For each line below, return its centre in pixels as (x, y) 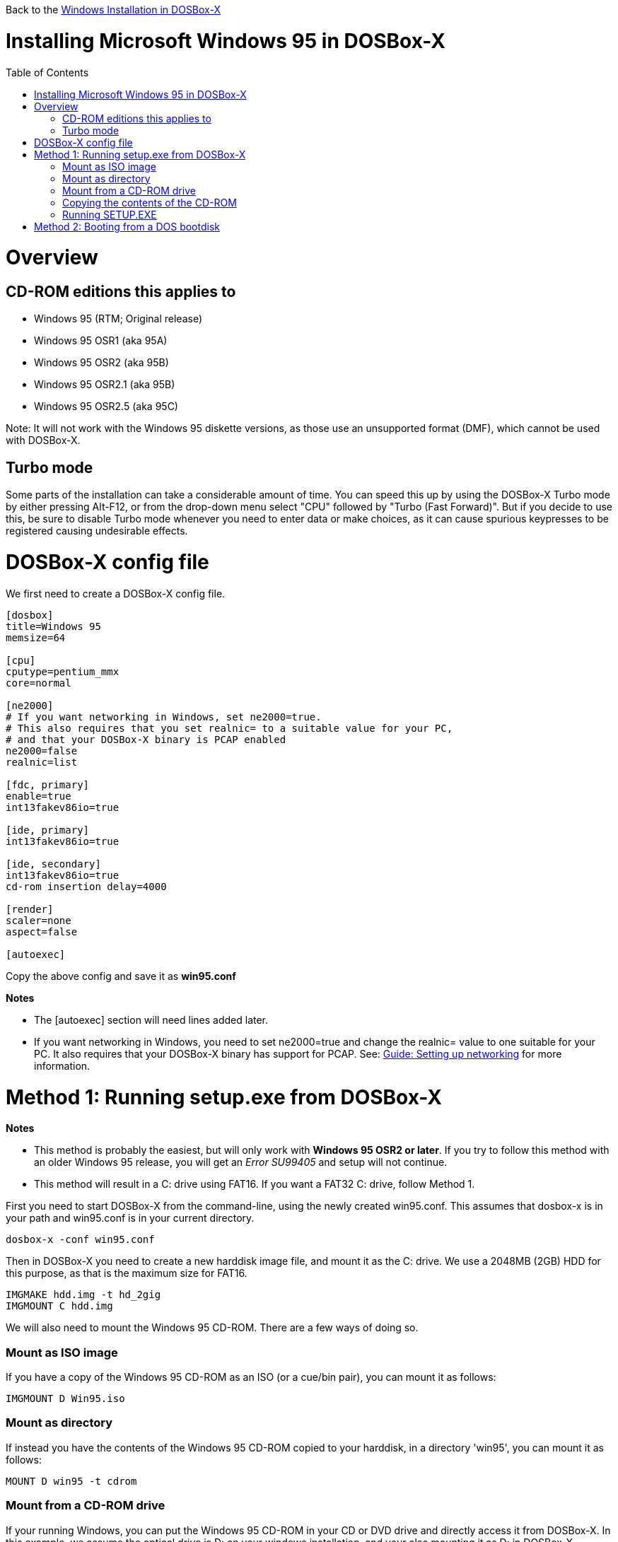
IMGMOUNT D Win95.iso (65, 1399)
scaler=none (39, 920)
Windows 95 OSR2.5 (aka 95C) (106, 407)
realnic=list (42, 762)
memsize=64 (36, 637)
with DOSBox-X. (43, 440)
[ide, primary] (48, 830)
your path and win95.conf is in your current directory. (130, 1218)
